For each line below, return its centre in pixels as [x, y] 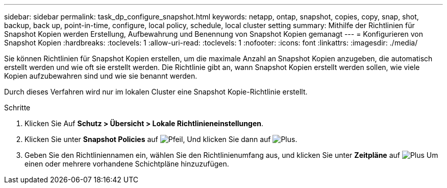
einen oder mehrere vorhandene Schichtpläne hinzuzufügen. [127, 164]
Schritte [17, 108]
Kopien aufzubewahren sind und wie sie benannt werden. [101, 76]
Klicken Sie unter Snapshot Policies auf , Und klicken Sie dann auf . [161, 139]
